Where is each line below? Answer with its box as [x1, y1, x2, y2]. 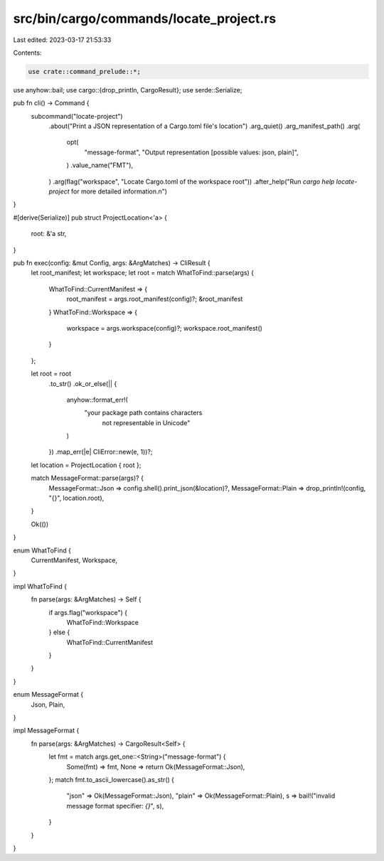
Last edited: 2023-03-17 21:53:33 [13, 36, 112, 44]
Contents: [13, 48, 42, 57]
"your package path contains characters [84, 409, 203, 417]
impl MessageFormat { [13, 726, 80, 735]
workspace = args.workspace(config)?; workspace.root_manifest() [66, 323, 263, 332]
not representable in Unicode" [102, 418, 191, 427]
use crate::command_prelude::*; [28, 68, 142, 75]
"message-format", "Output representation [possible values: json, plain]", [84, 148, 299, 156]
